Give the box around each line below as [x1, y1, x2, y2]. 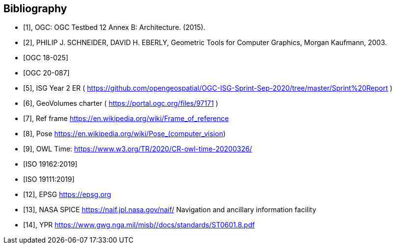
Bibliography [3, 2, 67, 15]
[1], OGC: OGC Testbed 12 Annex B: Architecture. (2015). [23, 23, 206, 32]
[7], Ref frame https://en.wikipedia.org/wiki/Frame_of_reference [23, 114, 229, 123]
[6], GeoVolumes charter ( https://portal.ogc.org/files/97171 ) [23, 99, 218, 108]
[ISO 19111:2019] [23, 175, 75, 184]
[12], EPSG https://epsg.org [23, 190, 111, 199]
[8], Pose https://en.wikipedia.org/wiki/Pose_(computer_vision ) [23, 129, 226, 138]
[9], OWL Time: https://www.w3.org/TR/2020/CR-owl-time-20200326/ [23, 145, 252, 153]
